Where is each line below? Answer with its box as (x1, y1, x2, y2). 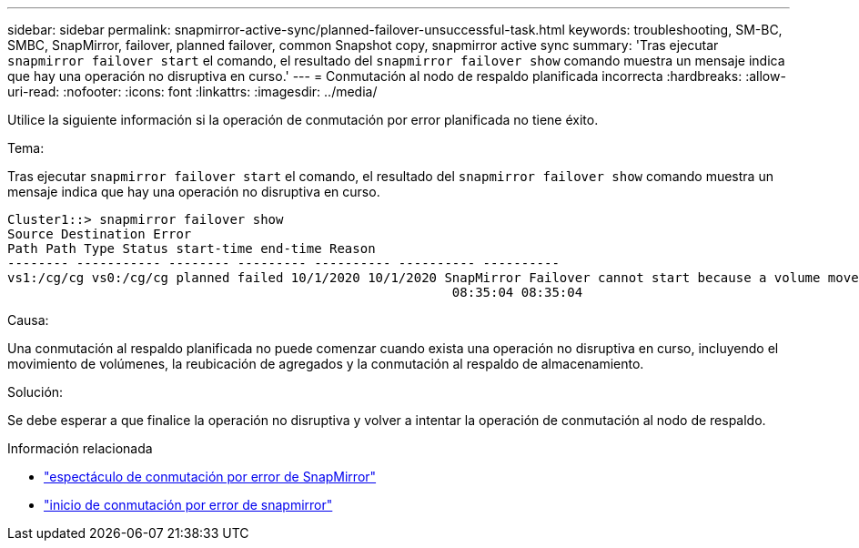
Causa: (7, 312, 49, 328)
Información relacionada (7, 441, 153, 456)
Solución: (7, 384, 64, 400)
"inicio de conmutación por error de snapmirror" (44, 497, 333, 512)
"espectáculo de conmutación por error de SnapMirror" (44, 469, 377, 484)
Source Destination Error (7, 227, 192, 241)
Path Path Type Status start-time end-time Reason (7, 241, 376, 256)
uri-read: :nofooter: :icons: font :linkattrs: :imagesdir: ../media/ (7, 84, 378, 99)
